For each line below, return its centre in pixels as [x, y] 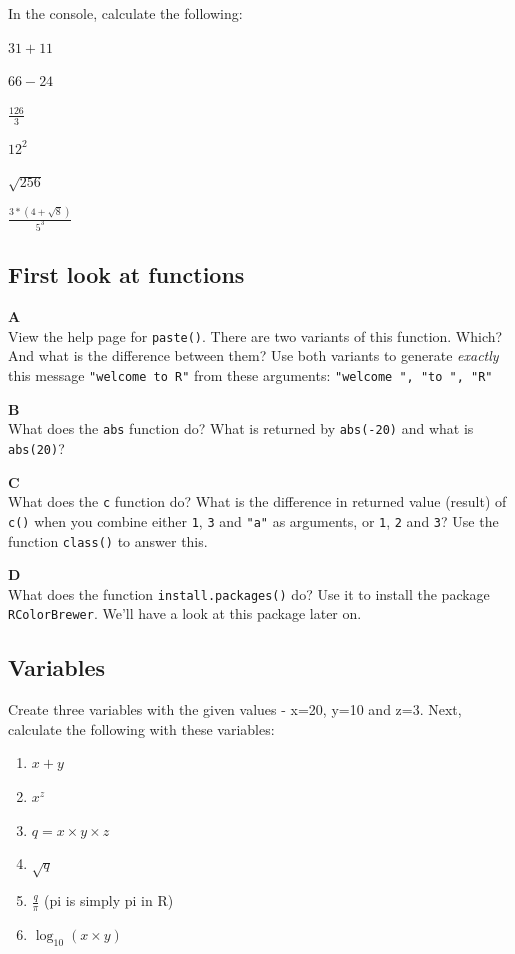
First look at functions [126, 274]
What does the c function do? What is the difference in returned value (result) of [257, 501]
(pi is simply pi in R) [109, 900]
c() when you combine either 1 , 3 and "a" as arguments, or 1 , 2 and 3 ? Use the [253, 520]
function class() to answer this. [108, 540]
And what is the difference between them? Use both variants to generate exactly [253, 355]
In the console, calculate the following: [125, 13]
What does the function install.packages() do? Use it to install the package [249, 593]
